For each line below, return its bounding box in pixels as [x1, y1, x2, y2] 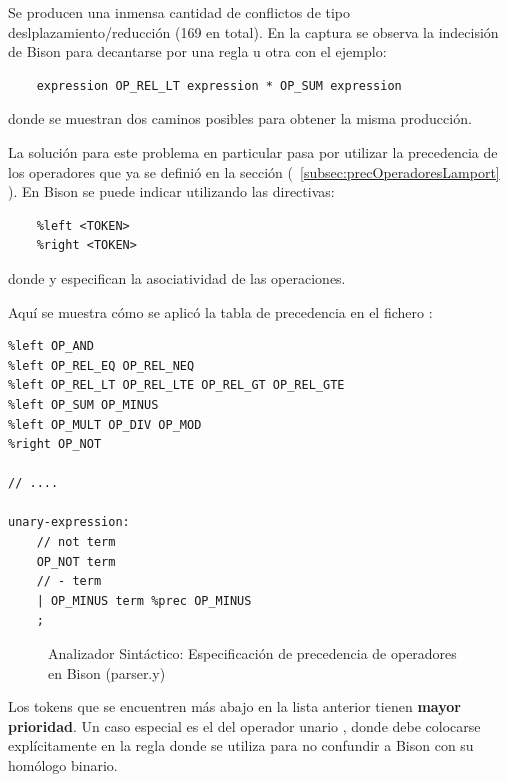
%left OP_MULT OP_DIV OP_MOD [8, 417, 202, 432]
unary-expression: [8, 515, 130, 530]
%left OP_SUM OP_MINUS [8, 397, 159, 412]
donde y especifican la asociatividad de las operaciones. [8, 267, 346, 288]
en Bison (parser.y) [48, 662, 166, 683]
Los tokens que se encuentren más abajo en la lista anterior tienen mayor [8, 696, 461, 717]
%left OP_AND [8, 339, 94, 354]
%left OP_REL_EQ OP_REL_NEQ [8, 358, 195, 373]
